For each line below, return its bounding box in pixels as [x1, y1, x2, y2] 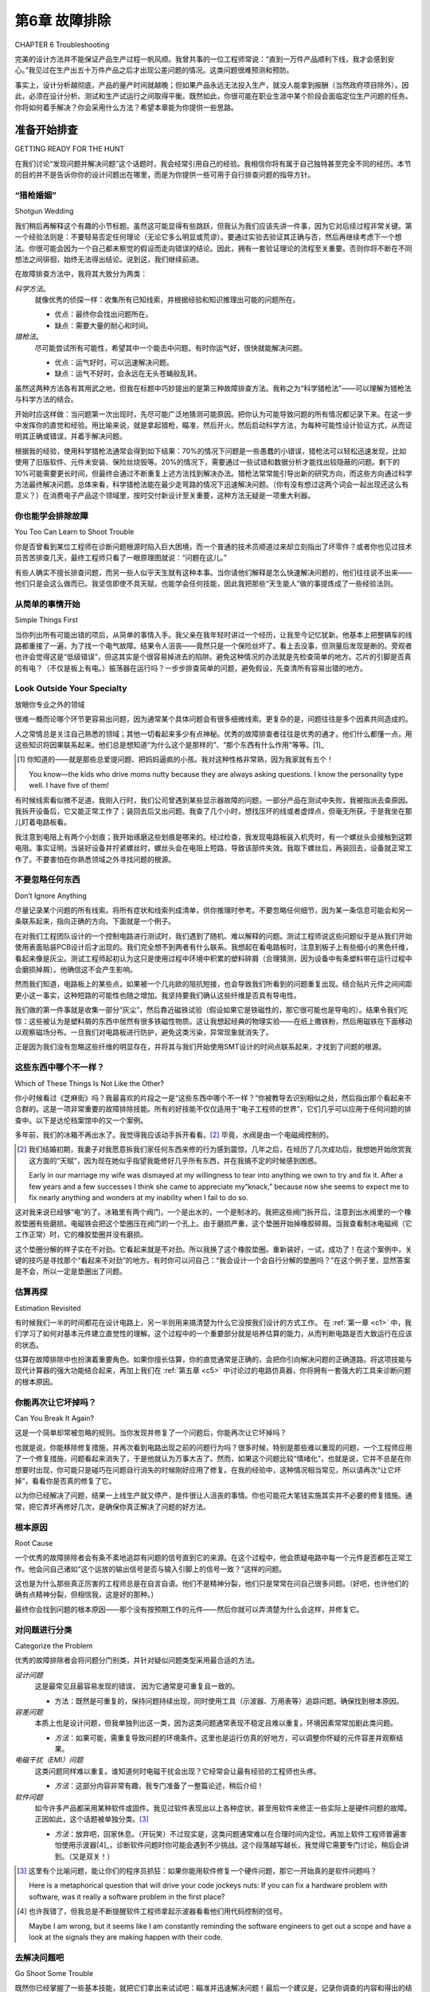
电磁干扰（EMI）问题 [14, 1755, 84, 1765]
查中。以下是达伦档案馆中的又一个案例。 [14, 1116, 147, 1125]
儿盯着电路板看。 [14, 818, 71, 827]
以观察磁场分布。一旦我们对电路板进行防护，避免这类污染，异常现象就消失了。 [14, 1027, 273, 1037]
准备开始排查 [14, 124, 78, 137]
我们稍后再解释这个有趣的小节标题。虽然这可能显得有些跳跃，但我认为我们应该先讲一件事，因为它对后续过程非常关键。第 [14, 221, 412, 230]
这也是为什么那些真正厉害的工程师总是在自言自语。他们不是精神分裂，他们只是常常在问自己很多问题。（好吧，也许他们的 [14, 1578, 409, 1589]
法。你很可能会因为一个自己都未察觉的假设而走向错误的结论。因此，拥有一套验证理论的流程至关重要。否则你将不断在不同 [14, 243, 412, 253]
